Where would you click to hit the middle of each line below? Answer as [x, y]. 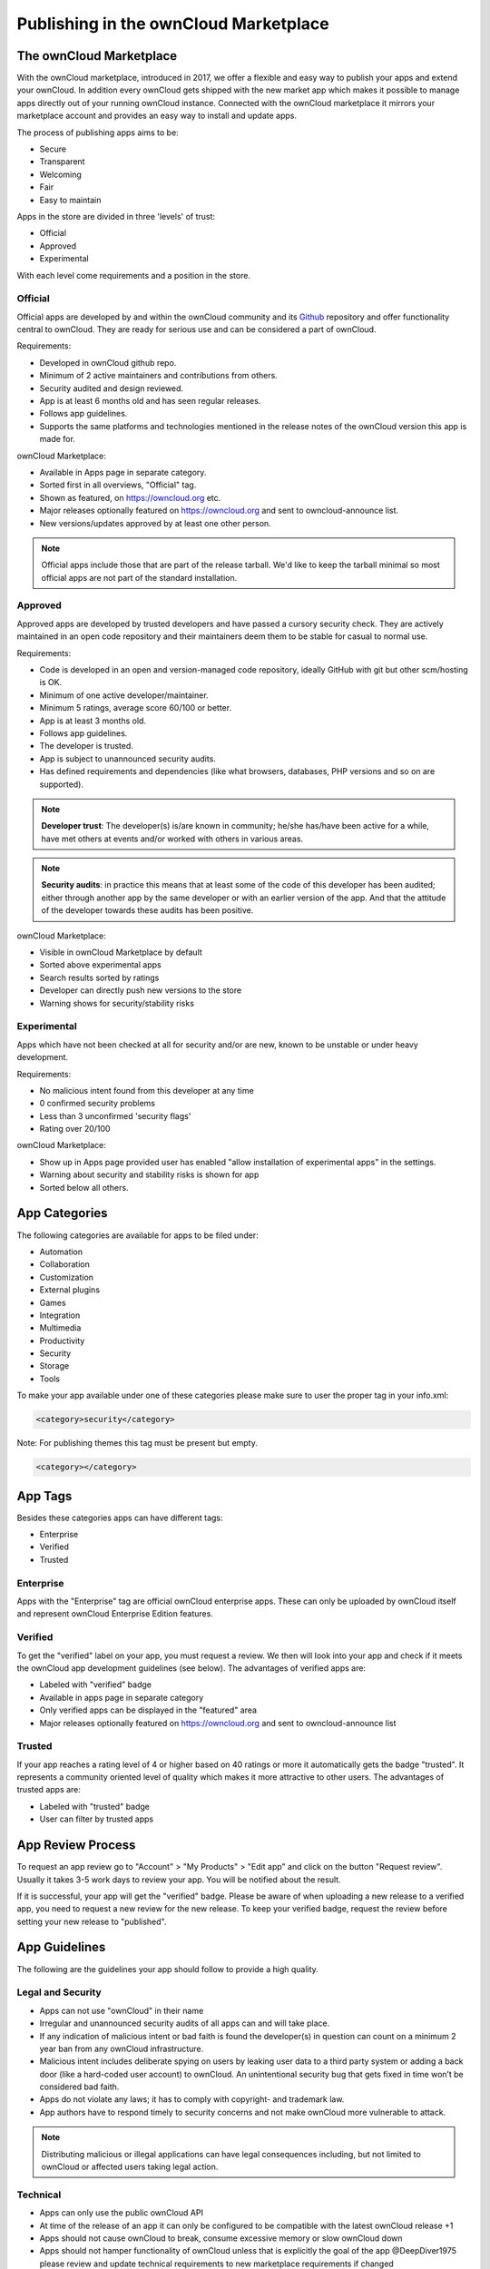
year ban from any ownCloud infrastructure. [122, 2048]
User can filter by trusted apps [97, 1819]
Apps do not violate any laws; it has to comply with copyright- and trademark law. [192, 2099]
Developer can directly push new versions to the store [141, 990]
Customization [67, 1277]
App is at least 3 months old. [93, 721]
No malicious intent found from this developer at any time [147, 1090]
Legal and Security [59, 1992]
